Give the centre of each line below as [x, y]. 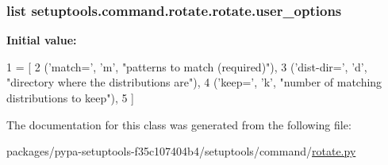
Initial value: [42, 40]
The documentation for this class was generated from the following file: [179, 124]
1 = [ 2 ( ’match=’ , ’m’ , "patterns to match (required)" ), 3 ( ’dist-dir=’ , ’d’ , [187, 66]
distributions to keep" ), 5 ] [71, 98]
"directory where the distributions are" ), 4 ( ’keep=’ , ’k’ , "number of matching [194, 82]
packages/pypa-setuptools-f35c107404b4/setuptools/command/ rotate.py [181, 151]
